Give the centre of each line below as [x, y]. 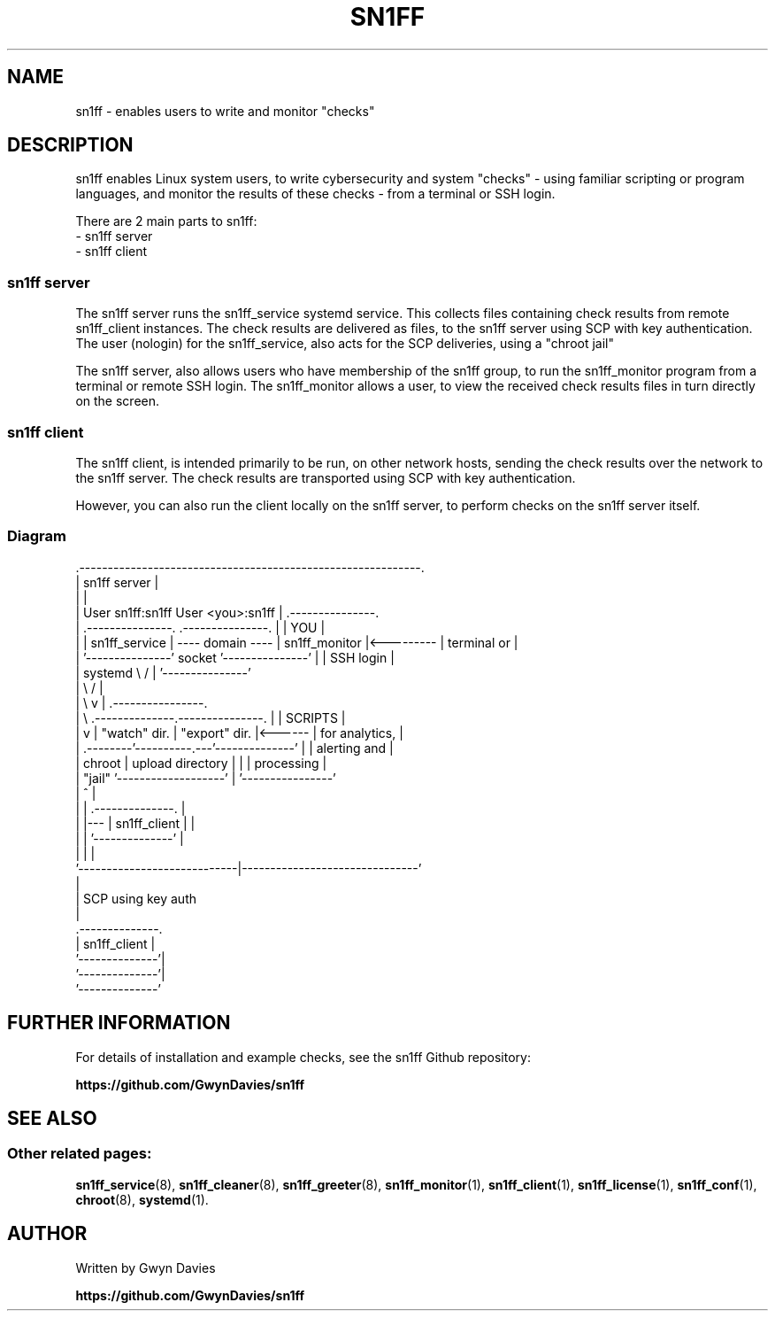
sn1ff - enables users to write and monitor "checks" [225, 111]
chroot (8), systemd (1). [142, 1199]
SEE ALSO [52, 1118]
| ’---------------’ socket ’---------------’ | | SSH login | [235, 657]
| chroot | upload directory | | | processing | [201, 763]
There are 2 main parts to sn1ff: [166, 221]
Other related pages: [80, 1154]
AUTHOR [47, 1234]
